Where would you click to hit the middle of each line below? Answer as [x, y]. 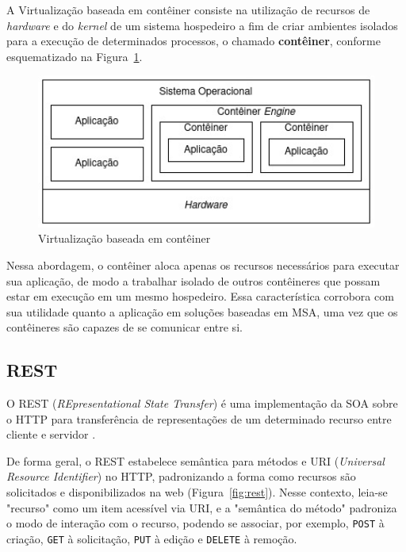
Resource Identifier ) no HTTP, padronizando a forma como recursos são [181, 476]
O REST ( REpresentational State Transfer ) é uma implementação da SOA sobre [202, 403]
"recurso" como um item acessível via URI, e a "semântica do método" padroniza [202, 507]
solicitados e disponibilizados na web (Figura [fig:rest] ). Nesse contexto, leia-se [197, 492]
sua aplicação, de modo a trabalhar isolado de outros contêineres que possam [193, 280]
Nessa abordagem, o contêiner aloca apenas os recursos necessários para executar [203, 264]
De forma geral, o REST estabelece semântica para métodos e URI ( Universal [195, 460]
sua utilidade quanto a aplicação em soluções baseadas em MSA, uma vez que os [202, 311]
